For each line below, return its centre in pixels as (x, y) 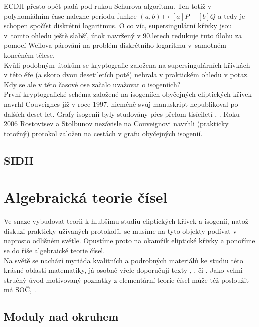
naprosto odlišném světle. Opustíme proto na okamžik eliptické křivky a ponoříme (129, 241)
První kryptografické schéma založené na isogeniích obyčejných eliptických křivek (128, 94)
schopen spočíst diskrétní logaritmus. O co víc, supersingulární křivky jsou (118, 26)
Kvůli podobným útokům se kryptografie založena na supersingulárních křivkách (127, 65)
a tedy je (231, 16)
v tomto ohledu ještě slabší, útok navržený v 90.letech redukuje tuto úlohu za (123, 35)
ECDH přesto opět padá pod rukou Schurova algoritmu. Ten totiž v (108, 6)
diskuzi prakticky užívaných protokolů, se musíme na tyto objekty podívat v (120, 231)
